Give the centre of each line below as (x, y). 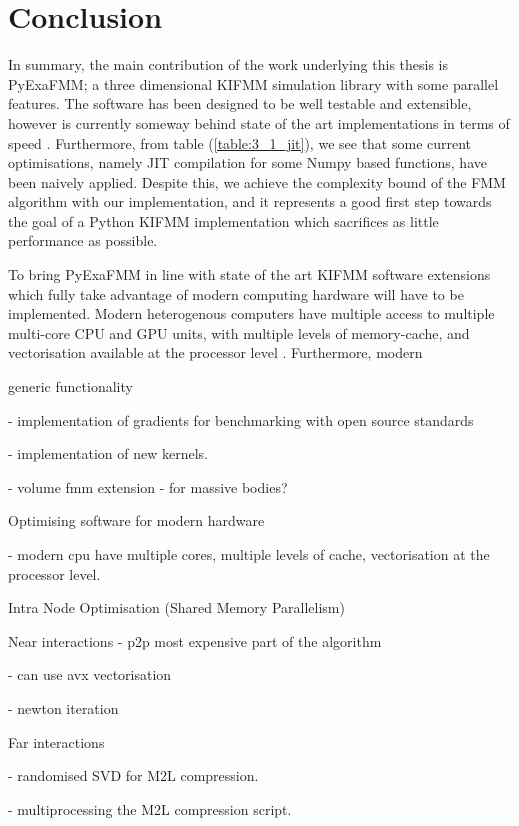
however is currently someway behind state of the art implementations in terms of (259, 122)
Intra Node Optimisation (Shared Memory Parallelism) (176, 607)
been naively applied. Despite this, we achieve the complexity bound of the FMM (257, 181)
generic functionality (70, 386)
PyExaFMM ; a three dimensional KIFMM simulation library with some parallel (253, 83)
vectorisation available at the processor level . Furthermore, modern (215, 352)
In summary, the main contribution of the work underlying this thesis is (228, 64)
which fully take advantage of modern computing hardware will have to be (236, 293)
